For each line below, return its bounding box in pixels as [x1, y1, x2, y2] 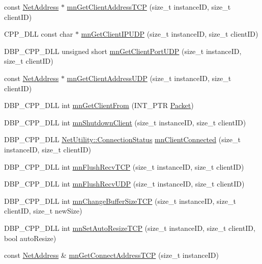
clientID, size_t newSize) [4, 205, 82, 216]
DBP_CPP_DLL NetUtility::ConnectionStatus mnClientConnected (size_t [4, 134, 241, 145]
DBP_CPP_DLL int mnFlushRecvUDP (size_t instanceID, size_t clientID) [4, 178, 245, 189]
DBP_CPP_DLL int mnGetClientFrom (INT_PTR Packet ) [4, 100, 194, 111]
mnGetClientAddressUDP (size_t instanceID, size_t [67, 72, 231, 83]
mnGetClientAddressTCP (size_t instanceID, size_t [67, 2, 231, 12]
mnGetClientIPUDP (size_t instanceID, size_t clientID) [81, 29, 258, 39]
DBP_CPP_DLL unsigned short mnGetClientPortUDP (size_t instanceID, [4, 45, 242, 56]
